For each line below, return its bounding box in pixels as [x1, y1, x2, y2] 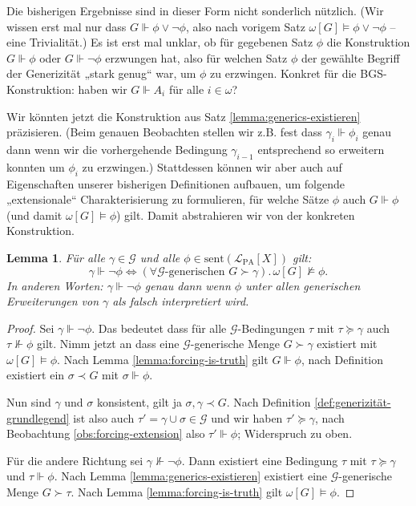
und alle [139, 249, 180, 265]
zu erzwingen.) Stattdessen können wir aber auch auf [82, 158, 342, 175]
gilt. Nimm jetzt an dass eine [37, 335, 180, 352]
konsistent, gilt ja [96, 394, 182, 411]
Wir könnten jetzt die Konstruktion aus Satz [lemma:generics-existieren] [6, 107, 361, 124]
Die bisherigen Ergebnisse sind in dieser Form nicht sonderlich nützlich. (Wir [6, 2, 384, 18]
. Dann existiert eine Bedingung [181, 451, 338, 468]
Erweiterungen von [6, 293, 99, 310]
